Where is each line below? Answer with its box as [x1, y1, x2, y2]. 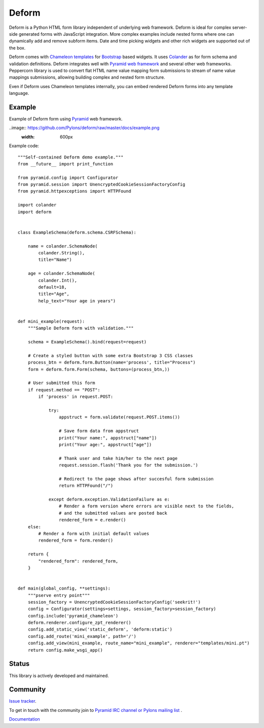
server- [232, 24, 247, 30]
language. [9, 91, 29, 96]
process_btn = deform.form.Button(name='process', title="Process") [27, 360, 196, 365]
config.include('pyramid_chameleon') [27, 613, 118, 618]
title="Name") [38, 257, 72, 263]
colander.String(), [38, 250, 85, 255]
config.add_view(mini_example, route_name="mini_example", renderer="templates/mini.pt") [27, 640, 250, 646]
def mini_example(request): [18, 318, 85, 324]
